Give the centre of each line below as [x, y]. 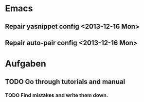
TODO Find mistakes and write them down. [57, 95]
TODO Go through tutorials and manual [65, 81]
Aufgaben [26, 64]
